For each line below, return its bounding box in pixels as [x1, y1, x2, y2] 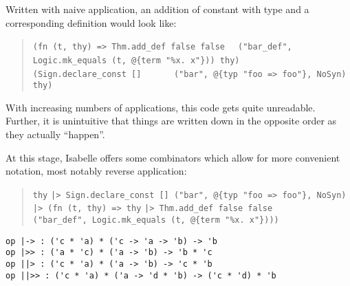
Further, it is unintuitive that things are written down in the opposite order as [6, 113, 337, 128]
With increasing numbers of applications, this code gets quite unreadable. [6, 100, 316, 114]
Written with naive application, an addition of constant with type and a [6, 2, 309, 16]
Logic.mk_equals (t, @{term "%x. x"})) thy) [32, 55, 240, 65]
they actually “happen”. [6, 127, 105, 141]
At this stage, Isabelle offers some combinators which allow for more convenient [6, 150, 340, 164]
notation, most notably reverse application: [6, 164, 187, 178]
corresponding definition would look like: [6, 15, 177, 30]
